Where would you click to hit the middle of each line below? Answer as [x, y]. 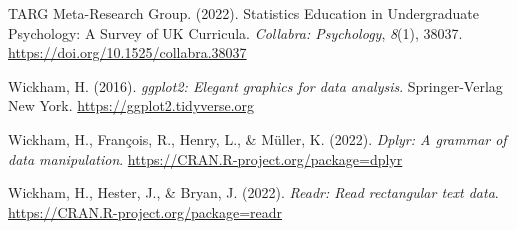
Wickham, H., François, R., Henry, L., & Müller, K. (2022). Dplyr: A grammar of [257, 138]
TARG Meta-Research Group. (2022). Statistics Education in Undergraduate [243, 13]
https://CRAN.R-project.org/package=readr [145, 211]
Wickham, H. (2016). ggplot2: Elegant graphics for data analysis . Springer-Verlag [255, 85]
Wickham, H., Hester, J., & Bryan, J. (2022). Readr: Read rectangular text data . [253, 192]
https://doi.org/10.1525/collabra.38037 [127, 52]
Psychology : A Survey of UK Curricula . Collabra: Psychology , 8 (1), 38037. [235, 32]
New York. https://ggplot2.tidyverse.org [131, 105]
